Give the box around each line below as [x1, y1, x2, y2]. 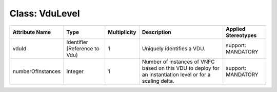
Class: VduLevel [9, 8, 80, 19]
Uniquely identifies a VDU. [142, 45, 206, 52]
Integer [66, 67, 84, 75]
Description [142, 28, 171, 35]
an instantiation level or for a [142, 71, 211, 78]
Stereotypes [226, 31, 257, 39]
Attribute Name [12, 28, 51, 35]
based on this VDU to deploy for [142, 64, 220, 71]
